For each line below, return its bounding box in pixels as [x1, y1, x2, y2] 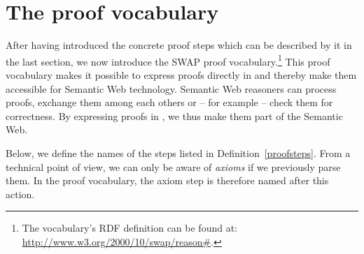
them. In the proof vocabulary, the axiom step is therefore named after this [6, 173, 329, 188]
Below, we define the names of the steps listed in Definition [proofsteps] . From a [6, 145, 351, 160]
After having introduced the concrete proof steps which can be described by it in [6, 38, 352, 52]
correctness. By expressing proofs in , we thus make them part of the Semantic [6, 108, 343, 123]
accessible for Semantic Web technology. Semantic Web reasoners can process [6, 81, 337, 96]
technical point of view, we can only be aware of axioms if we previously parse [6, 159, 341, 174]
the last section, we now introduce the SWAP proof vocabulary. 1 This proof [6, 52, 330, 68]
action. [6, 186, 35, 201]
